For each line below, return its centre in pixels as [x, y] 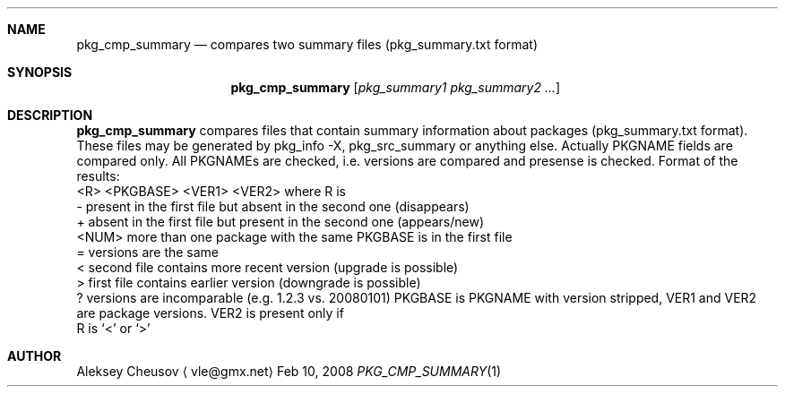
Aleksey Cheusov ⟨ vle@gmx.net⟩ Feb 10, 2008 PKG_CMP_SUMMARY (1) [289, 371]
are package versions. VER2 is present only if [210, 313]
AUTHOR [35, 356]
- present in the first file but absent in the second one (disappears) [273, 206]
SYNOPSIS [40, 72]
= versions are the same [148, 252]
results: [98, 176]
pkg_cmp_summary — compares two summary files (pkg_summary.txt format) [307, 44]
